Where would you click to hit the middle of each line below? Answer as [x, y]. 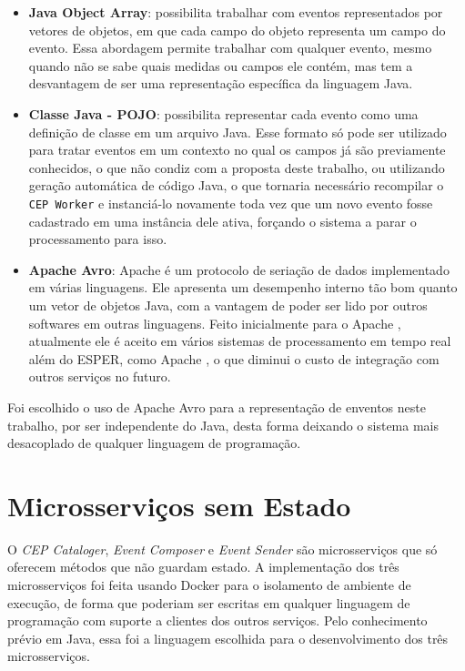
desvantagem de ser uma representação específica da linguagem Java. [221, 83]
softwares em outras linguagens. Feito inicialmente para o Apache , [215, 323]
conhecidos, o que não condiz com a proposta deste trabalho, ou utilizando [237, 167]
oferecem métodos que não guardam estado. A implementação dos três [203, 567]
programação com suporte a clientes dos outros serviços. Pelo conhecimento [217, 620]
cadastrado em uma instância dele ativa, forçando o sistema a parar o [222, 221]
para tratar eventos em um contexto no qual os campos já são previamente [237, 150]
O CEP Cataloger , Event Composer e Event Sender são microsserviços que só [222, 549]
